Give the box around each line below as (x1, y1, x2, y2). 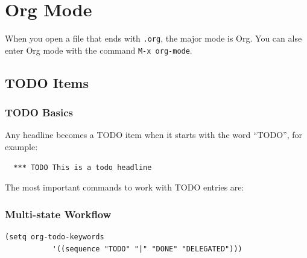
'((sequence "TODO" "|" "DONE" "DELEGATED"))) (52, 244, 242, 253)
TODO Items (5, 73, 89, 92)
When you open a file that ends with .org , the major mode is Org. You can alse (5, 32, 302, 45)
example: (5, 140, 38, 153)
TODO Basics (5, 105, 74, 120)
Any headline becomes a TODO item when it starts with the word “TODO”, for (5, 128, 303, 141)
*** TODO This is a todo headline (13, 163, 152, 172)
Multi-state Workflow (5, 206, 112, 221)
